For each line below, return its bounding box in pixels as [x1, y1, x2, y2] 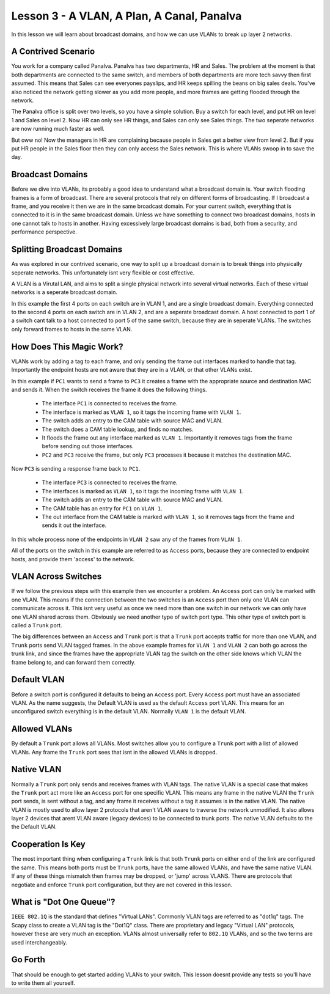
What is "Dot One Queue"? [11, 897, 116, 907]
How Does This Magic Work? [11, 341, 123, 352]
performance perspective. [11, 228, 78, 235]
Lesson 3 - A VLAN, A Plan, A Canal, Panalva [11, 9, 242, 23]
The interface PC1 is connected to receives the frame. [42, 400, 178, 407]
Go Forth [11, 954, 45, 965]
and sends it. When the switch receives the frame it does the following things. [11, 386, 207, 393]
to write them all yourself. [11, 979, 76, 987]
